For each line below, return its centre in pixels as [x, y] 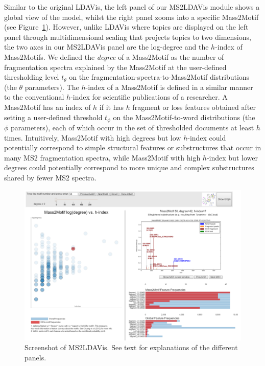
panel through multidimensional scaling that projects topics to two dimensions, [128, 37]
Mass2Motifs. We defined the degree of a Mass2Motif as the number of [114, 56]
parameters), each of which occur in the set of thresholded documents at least [132, 127]
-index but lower [232, 157]
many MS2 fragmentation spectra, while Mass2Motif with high [102, 157]
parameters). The [52, 87]
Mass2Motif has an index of [47, 107]
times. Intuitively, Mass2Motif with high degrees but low [93, 137]
